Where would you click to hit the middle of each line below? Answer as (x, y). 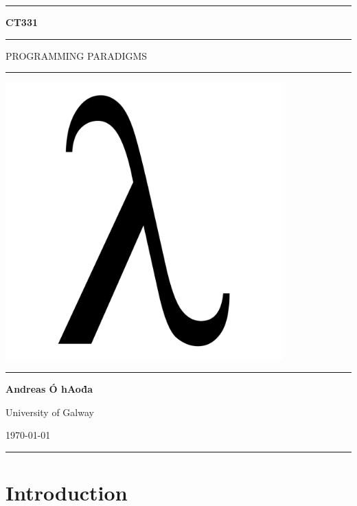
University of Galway (50, 412)
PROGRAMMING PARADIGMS (77, 55)
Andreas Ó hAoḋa (49, 388)
